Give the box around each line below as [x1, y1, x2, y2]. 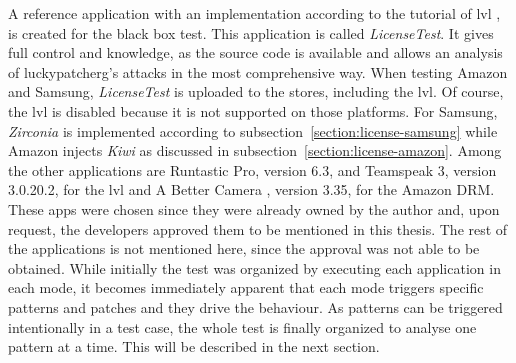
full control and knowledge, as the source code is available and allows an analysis [8, 42, 503, 63]
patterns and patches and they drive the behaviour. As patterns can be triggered [8, 296, 503, 317]
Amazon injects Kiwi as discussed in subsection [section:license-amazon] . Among [8, 140, 502, 161]
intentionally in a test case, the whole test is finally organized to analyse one [8, 316, 477, 337]
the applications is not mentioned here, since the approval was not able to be [8, 238, 480, 259]
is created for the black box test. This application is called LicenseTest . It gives [8, 22, 494, 43]
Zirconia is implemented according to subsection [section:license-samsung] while [8, 120, 498, 141]
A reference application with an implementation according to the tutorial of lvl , [8, 3, 501, 23]
